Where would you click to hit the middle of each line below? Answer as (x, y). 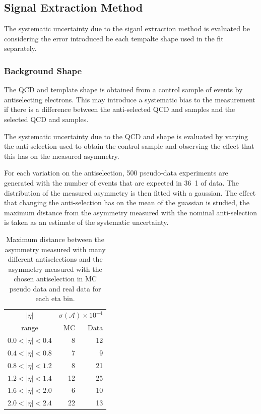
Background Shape (43, 70)
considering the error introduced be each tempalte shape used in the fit (114, 38)
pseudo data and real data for (55, 288)
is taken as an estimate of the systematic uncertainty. (86, 222)
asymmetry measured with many (55, 249)
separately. (20, 48)
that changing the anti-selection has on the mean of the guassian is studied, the (127, 202)
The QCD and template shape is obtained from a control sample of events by (123, 90)
